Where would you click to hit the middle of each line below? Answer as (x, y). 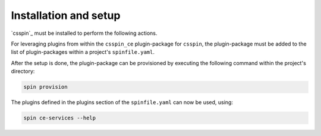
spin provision (45, 87)
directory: (23, 72)
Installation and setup (66, 15)
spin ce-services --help (60, 118)
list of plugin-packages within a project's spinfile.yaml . (83, 52)
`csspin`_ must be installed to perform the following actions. (84, 33)
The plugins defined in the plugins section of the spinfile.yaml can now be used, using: (122, 102)
